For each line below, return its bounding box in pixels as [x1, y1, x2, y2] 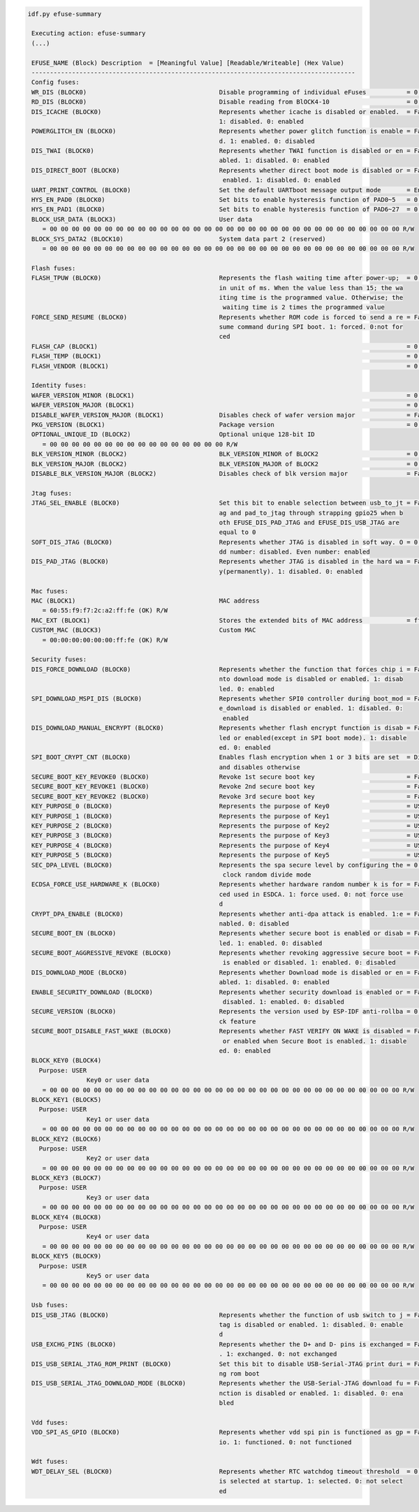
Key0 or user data [86, 1077, 149, 1084]
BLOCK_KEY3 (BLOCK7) [31, 1174, 102, 1182]
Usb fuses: [31, 1301, 69, 1309]
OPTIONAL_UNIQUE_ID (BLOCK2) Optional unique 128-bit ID [31, 431, 316, 438]
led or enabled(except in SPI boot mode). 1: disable [219, 734, 407, 742]
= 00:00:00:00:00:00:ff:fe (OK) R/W [42, 636, 168, 644]
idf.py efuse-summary [27, 10, 102, 17]
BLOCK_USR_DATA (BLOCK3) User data [31, 215, 253, 223]
